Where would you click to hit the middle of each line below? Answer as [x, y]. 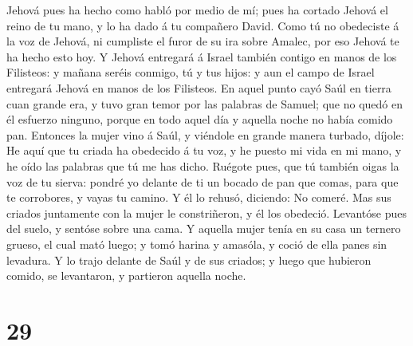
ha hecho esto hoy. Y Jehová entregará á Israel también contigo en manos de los [202, 56]
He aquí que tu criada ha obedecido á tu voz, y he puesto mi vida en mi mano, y [204, 150]
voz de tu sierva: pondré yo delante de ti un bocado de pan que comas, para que [203, 181]
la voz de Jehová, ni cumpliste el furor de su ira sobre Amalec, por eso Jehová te [203, 41]
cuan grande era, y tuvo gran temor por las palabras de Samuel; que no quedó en [205, 103]
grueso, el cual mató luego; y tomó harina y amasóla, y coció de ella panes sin [197, 244]
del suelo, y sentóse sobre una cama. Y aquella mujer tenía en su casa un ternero [204, 228]
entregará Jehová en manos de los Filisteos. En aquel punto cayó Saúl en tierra [199, 87]
